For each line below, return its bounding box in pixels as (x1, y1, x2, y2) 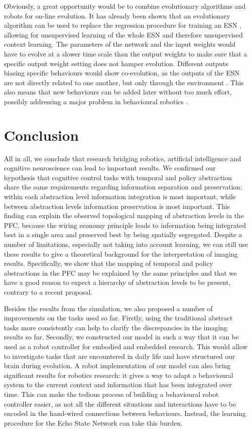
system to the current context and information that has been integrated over (4, 379, 232, 390)
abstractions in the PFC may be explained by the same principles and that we (4, 267, 237, 278)
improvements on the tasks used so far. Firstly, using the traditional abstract (4, 313, 233, 323)
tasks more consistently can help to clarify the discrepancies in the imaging (4, 322, 227, 332)
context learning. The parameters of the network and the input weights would (4, 39, 235, 49)
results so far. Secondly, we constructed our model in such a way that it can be (4, 332, 239, 342)
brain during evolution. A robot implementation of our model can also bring (4, 360, 231, 371)
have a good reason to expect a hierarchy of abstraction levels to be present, (4, 277, 231, 287)
